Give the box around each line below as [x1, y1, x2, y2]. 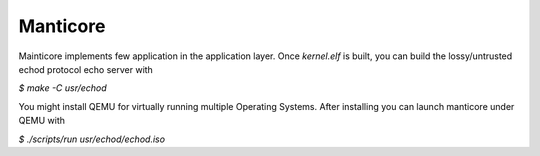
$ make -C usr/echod [18, 82, 107, 94]
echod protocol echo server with [18, 63, 154, 75]
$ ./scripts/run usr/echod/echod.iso [18, 133, 165, 145]
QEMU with [18, 115, 65, 127]
